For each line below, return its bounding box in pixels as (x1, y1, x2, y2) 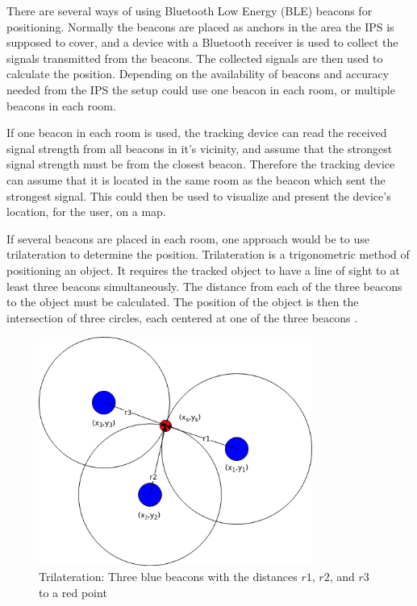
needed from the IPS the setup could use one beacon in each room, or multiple (6, 81, 395, 98)
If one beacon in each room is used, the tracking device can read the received (6, 124, 387, 141)
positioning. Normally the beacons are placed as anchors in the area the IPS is (6, 18, 394, 35)
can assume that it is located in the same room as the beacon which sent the (6, 171, 386, 188)
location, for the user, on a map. (6, 203, 166, 220)
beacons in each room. (6, 97, 116, 114)
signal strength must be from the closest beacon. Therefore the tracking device (6, 156, 395, 172)
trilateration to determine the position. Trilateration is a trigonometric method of (6, 246, 410, 263)
